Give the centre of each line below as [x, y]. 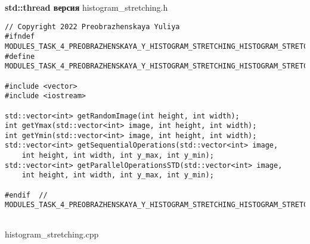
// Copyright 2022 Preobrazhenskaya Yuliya [92, 26]
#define [20, 56]
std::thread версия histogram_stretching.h [86, 7]
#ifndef [20, 37]
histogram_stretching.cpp [52, 234]
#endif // [26, 195]
